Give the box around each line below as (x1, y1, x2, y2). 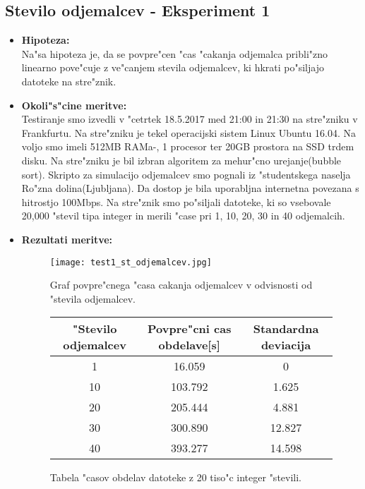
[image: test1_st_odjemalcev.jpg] (49, 257, 212, 267)
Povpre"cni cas (148, 320, 232, 337)
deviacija (261, 337, 311, 354)
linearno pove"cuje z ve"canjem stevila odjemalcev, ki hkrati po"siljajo (21, 60, 324, 75)
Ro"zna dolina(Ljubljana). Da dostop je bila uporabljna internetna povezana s (21, 181, 359, 195)
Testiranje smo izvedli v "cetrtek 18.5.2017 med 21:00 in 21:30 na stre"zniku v (21, 111, 358, 126)
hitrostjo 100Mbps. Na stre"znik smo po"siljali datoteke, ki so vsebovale (21, 194, 331, 209)
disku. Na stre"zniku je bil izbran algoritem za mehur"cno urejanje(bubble (21, 152, 342, 167)
